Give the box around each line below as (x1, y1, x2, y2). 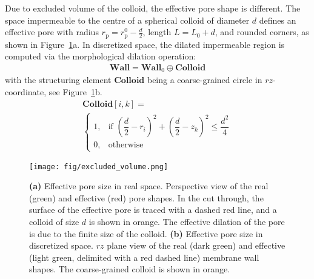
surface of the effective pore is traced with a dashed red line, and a (29, 203, 277, 216)
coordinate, (5, 85, 47, 98)
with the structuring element (5, 73, 112, 86)
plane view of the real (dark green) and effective (107, 239, 286, 252)
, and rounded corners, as (215, 25, 309, 38)
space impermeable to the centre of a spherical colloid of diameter (5, 13, 250, 26)
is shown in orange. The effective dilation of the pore (89, 215, 285, 228)
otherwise (108, 141, 144, 150)
